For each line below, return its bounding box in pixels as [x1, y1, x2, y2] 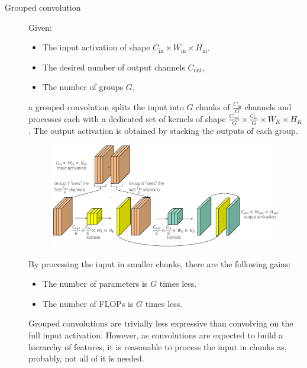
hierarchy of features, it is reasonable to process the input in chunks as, [28, 340, 287, 353]
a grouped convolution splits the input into [28, 100, 184, 113]
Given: [28, 21, 52, 33]
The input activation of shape [42, 41, 150, 53]
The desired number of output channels [42, 60, 185, 73]
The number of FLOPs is [42, 297, 134, 309]
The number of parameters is [42, 277, 148, 290]
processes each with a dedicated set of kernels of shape [28, 112, 226, 124]
